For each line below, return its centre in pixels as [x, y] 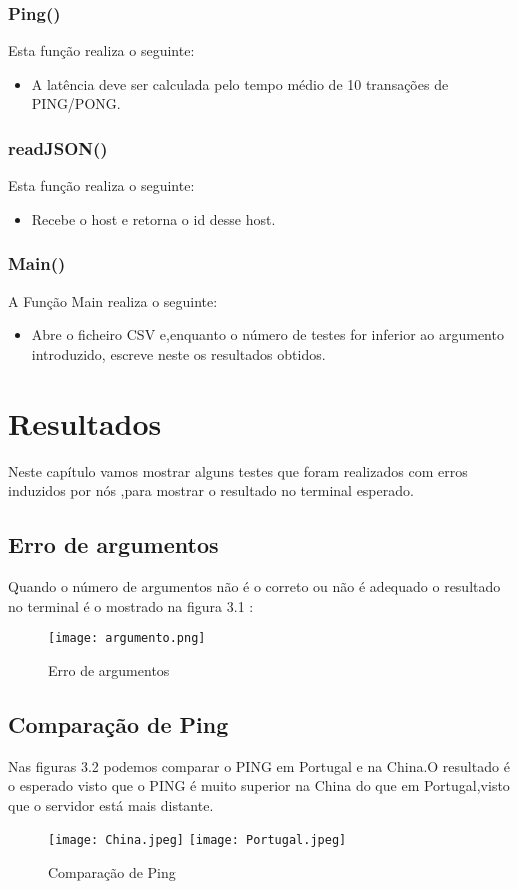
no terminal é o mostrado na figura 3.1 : [131, 605]
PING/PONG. [76, 103]
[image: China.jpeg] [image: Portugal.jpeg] [197, 840]
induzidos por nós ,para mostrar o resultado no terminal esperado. [211, 490]
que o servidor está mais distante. [111, 804]
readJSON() [58, 147]
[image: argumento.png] [127, 638]
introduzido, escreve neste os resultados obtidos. [178, 353]
